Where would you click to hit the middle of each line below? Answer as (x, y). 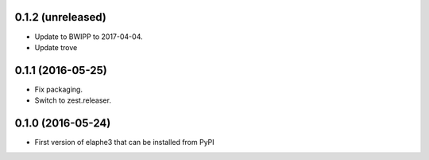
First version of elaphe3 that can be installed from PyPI (124, 142)
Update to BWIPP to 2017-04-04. (89, 37)
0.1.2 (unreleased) (60, 17)
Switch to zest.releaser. (73, 100)
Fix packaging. (59, 89)
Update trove (56, 47)
